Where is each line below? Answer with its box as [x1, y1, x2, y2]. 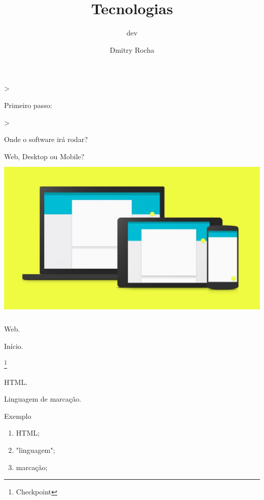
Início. [4, 340, 23, 351]
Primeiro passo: [4, 99, 52, 110]
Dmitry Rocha [110, 44, 154, 55]
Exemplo [4, 410, 31, 421]
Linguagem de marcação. [4, 394, 81, 404]
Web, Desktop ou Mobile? [4, 151, 85, 161]
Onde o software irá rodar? [4, 134, 88, 145]
